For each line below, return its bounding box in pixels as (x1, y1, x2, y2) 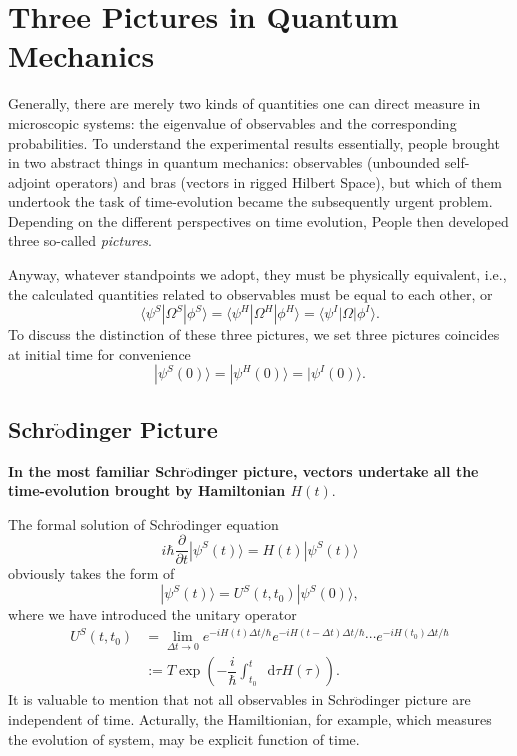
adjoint (8, 171, 51, 192)
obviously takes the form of (8, 563, 175, 584)
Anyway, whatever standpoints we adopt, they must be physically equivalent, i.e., (8, 264, 507, 285)
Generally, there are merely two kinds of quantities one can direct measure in (8, 93, 481, 114)
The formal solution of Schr (8, 513, 177, 534)
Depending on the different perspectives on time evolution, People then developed (8, 210, 509, 231)
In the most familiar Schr (8, 460, 187, 481)
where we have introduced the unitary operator (8, 604, 297, 625)
